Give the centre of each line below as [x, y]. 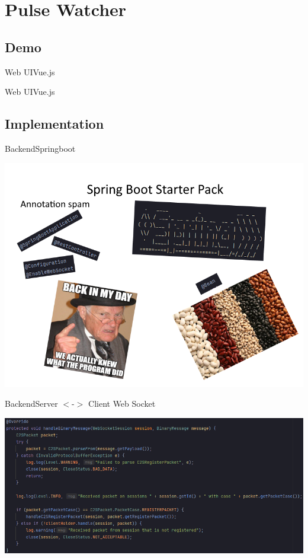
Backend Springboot [40, 148]
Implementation [54, 124]
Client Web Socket [122, 404]
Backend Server [31, 404]
